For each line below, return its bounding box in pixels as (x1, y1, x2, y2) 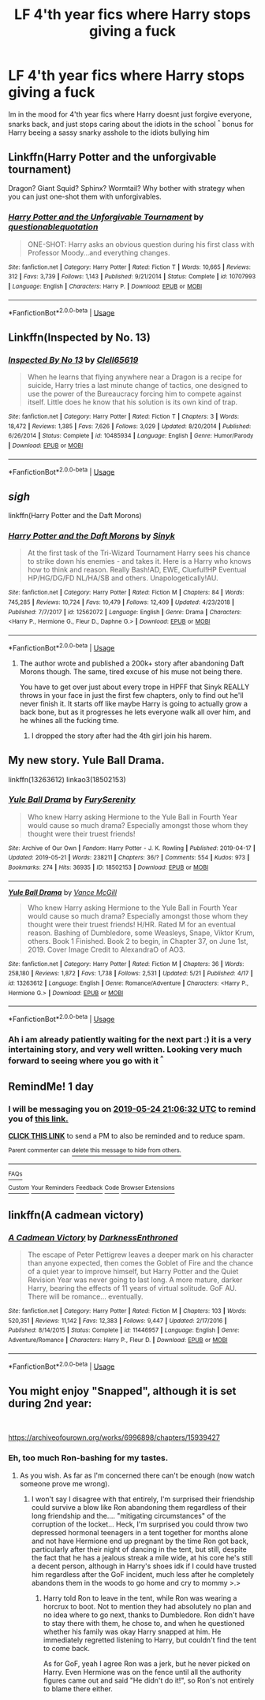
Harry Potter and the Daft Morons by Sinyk (8, 531, 175, 542)
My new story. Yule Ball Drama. (8, 754, 165, 767)
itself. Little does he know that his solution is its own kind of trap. (27, 397, 238, 407)
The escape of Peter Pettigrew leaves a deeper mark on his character (27, 1250, 254, 1259)
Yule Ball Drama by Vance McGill (8, 887, 117, 897)
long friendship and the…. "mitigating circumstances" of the (31, 1511, 226, 1520)
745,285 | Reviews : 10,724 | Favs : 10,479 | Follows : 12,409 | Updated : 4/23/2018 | (8, 598, 235, 606)
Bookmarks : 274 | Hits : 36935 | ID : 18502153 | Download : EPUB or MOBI (8, 863, 209, 872)
